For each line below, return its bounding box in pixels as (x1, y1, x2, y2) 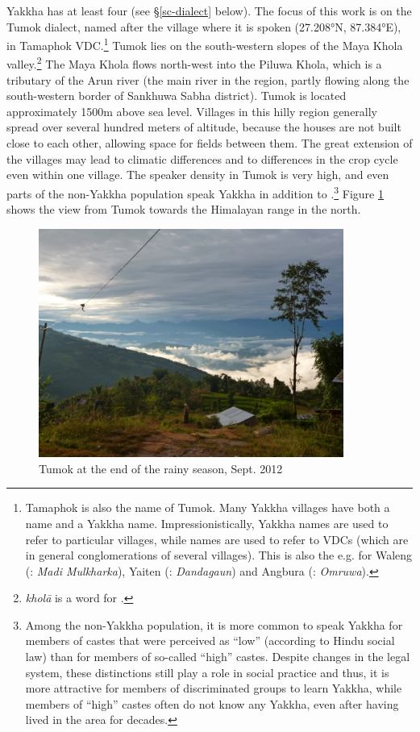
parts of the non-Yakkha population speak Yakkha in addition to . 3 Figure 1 (6, 182, 384, 202)
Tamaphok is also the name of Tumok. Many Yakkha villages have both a (25, 499, 390, 516)
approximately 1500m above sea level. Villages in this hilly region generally (6, 102, 378, 119)
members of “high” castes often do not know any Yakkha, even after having (25, 695, 399, 712)
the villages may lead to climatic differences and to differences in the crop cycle (6, 150, 398, 167)
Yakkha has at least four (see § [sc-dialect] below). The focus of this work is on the (6, 2, 412, 19)
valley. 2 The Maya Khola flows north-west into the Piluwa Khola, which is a (6, 53, 382, 73)
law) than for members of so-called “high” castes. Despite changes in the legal (25, 648, 410, 665)
